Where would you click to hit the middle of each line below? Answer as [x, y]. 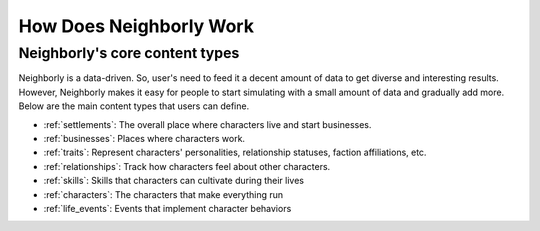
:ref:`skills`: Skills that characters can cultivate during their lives [174, 181]
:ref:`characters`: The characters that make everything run [163, 194]
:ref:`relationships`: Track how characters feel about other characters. [187, 166]
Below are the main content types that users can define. [134, 106]
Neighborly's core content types [129, 53]
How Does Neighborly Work [136, 26]
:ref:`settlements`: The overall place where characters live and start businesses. [207, 124]
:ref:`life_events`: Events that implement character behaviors [167, 208]
